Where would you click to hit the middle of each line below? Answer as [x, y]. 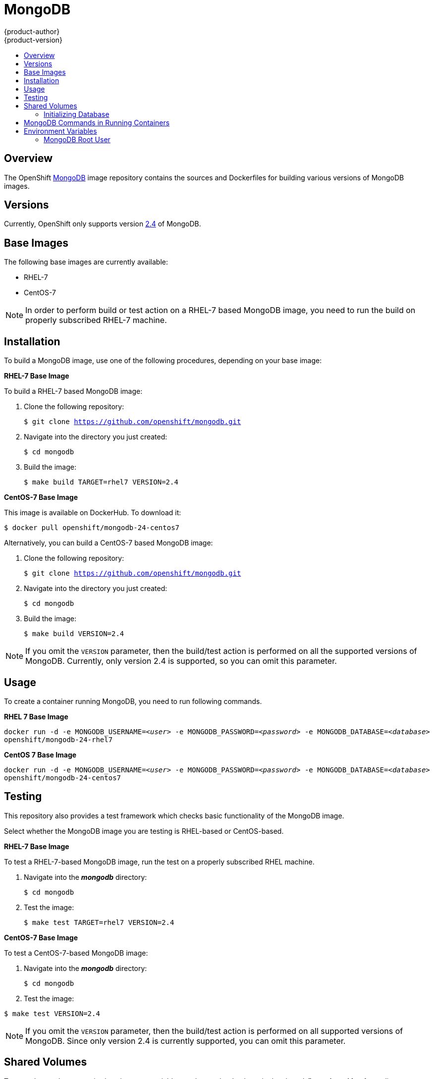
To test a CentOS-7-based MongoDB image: [76, 953]
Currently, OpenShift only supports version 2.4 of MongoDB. [103, 224]
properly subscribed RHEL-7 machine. [96, 320]
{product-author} [32, 31]
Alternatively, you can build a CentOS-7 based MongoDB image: [108, 543]
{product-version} [33, 40]
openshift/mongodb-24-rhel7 [58, 739]
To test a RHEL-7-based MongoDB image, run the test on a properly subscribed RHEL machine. [159, 862]
